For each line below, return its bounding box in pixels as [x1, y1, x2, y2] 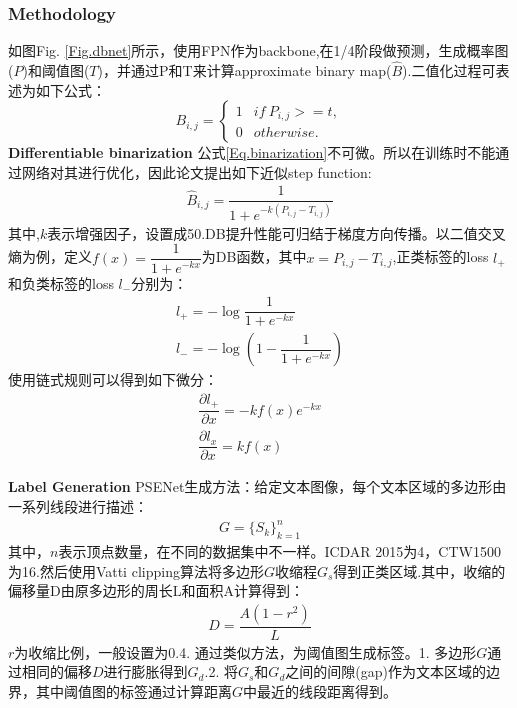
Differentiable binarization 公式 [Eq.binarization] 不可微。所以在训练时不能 [8, 142, 496, 163]
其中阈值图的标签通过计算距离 [35, 680, 232, 701]
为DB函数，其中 [201, 246, 307, 267]
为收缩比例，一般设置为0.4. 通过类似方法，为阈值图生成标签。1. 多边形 [14, 641, 477, 662]
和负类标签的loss [8, 272, 114, 293]
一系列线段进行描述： [8, 496, 148, 517]
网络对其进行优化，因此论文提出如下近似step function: [21, 161, 372, 182]
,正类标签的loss [392, 246, 489, 267]
